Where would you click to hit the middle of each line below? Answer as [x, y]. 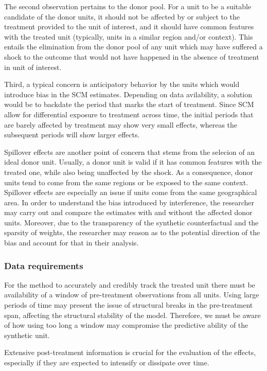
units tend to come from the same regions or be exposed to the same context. [126, 182]
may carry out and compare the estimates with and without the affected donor [128, 212]
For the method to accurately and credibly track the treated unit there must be [130, 284]
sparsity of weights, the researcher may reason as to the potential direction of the [132, 232]
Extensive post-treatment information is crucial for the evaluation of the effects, [130, 352]
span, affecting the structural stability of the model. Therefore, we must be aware [132, 315]
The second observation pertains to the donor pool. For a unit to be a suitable [128, 6]
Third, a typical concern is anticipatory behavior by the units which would [122, 84]
